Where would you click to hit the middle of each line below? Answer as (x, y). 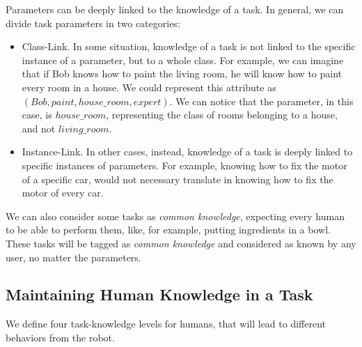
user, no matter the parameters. (73, 257)
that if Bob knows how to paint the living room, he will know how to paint (182, 74)
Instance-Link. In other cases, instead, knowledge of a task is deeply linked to (187, 152)
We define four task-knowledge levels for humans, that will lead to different (166, 324)
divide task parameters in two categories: (93, 23)
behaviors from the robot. (60, 337)
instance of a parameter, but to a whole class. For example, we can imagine (183, 60)
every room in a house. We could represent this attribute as (149, 87)
